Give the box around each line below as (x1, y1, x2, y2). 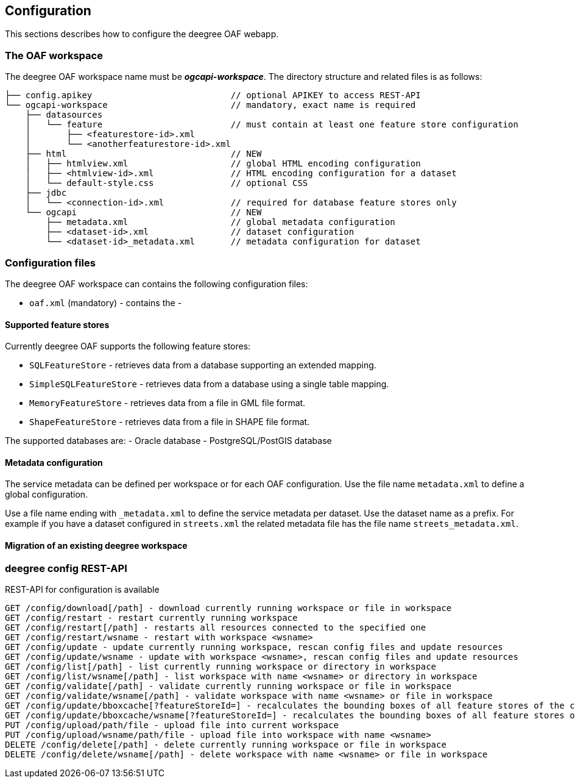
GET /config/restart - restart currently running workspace (5, 612, 298, 623)
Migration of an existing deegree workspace (5, 540, 188, 551)
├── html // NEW (25, 149, 262, 159)
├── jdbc (25, 188, 67, 198)
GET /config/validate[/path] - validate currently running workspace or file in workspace (5, 681, 452, 691)
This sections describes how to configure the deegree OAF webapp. (5, 29, 279, 40)
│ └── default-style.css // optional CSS (25, 178, 308, 188)
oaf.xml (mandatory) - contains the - (29, 297, 182, 308)
